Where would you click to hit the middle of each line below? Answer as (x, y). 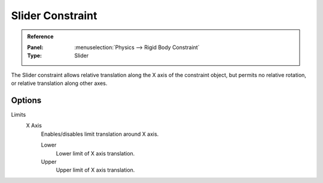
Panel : (35, 47)
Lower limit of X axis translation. (95, 153)
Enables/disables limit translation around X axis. (100, 134)
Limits (19, 115)
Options (26, 100)
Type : (34, 56)
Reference (40, 36)
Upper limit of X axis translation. (95, 170)
